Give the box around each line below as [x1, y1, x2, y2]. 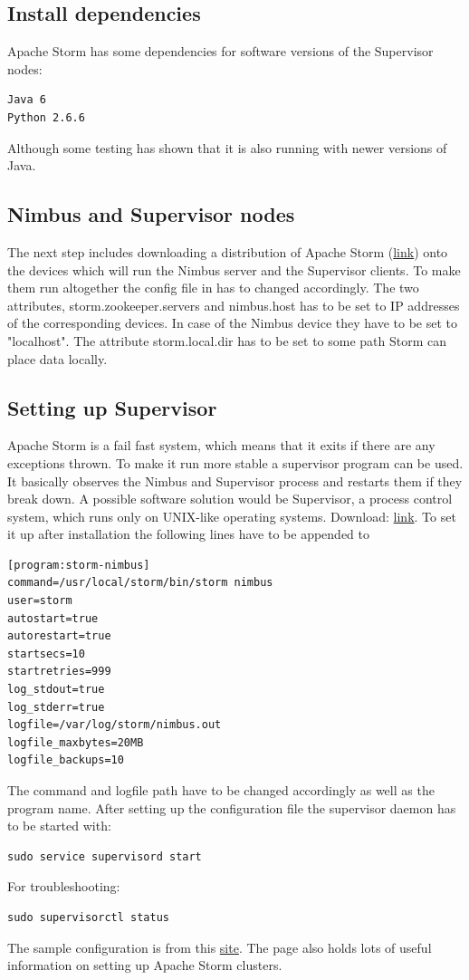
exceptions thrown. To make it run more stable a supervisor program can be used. [7, 453, 464, 472]
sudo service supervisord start [7, 850, 202, 863]
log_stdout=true [7, 683, 105, 697]
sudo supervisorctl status [7, 910, 169, 924]
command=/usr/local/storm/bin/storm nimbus [7, 576, 273, 590]
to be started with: [7, 816, 111, 835]
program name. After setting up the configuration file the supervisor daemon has [7, 798, 456, 817]
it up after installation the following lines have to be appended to [7, 524, 370, 543]
